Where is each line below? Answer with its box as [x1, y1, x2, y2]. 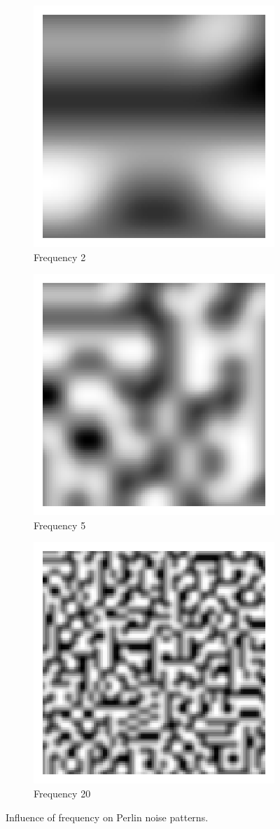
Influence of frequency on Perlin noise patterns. [6, 809, 209, 824]
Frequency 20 [34, 785, 91, 800]
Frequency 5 [34, 517, 86, 532]
